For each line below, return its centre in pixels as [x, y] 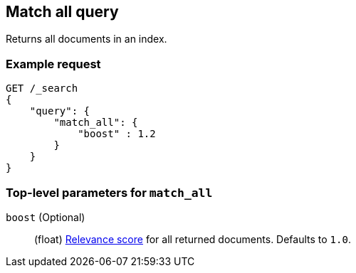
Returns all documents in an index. [87, 39]
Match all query [62, 12]
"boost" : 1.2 [117, 134]
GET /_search [42, 89]
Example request [53, 64]
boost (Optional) [46, 217]
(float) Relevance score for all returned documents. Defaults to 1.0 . [193, 239]
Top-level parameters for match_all [109, 192]
